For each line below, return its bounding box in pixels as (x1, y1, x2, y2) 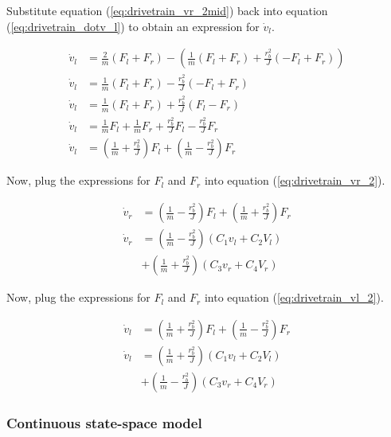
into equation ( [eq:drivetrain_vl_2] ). (204, 289, 384, 306)
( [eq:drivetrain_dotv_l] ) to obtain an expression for (6, 18, 260, 34)
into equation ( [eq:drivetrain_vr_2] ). (204, 172, 385, 189)
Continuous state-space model (6, 412, 202, 432)
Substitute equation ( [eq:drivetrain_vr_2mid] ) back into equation (6, 2, 328, 18)
